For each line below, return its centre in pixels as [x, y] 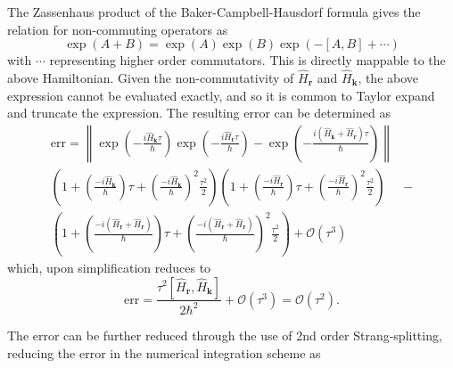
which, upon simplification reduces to [109, 267]
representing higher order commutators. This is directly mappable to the [247, 60]
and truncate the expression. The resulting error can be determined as [199, 113]
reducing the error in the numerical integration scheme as [164, 352]
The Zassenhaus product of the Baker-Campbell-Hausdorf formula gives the [214, 12]
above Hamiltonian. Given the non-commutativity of [151, 78]
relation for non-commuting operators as [118, 29]
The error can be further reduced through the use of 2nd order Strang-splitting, [225, 335]
